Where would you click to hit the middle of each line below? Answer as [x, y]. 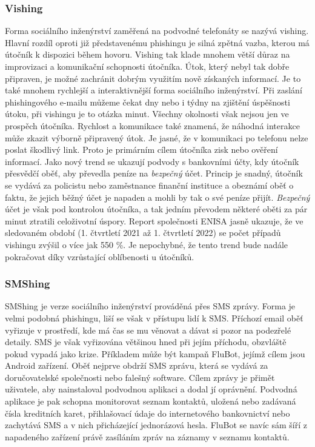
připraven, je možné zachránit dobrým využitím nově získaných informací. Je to [153, 78]
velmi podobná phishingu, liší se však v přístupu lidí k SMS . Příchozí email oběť [154, 318]
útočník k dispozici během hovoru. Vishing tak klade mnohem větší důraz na [148, 54]
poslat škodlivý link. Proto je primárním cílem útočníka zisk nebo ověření [141, 150]
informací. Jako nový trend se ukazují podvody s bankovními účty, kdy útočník [152, 161]
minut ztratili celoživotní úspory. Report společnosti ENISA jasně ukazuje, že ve [154, 220]
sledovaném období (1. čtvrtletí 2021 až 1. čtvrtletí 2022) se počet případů [143, 233]
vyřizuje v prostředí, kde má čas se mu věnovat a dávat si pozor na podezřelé [148, 330]
